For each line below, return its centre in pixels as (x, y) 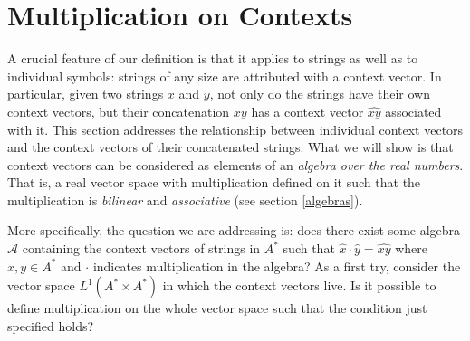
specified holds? (51, 325)
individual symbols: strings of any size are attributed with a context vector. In (225, 76)
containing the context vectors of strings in (141, 248)
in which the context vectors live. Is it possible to (299, 285)
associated (413, 111)
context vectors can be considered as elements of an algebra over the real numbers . (235, 164)
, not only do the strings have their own (320, 94)
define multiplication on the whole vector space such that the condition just (217, 308)
